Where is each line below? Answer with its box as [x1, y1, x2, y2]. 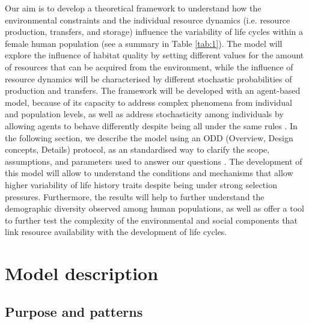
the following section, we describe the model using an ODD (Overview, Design [5, 131, 293, 144]
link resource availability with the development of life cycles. [5, 225, 227, 238]
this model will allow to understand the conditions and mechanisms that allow [5, 167, 293, 179]
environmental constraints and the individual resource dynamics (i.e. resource [5, 13, 290, 26]
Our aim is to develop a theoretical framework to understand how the [5, 2, 262, 14]
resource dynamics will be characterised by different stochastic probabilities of [5, 72, 292, 85]
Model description [5, 261, 159, 286]
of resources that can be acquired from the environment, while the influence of [5, 60, 293, 73]
